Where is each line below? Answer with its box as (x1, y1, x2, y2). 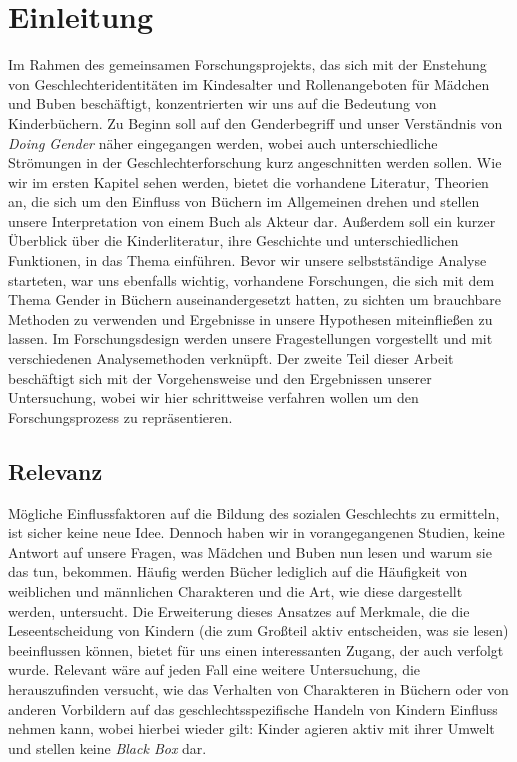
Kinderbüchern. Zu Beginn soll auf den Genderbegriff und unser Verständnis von (8, 112, 503, 133)
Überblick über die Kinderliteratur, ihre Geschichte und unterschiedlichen (8, 230, 459, 251)
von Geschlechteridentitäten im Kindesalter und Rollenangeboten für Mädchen (8, 73, 490, 94)
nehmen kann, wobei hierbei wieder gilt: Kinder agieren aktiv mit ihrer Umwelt (8, 718, 495, 739)
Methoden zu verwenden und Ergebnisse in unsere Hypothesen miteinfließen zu (8, 308, 493, 329)
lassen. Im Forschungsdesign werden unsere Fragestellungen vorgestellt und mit (8, 328, 493, 349)
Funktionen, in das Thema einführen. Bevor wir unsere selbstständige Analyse (8, 250, 487, 271)
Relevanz (8, 455, 103, 486)
